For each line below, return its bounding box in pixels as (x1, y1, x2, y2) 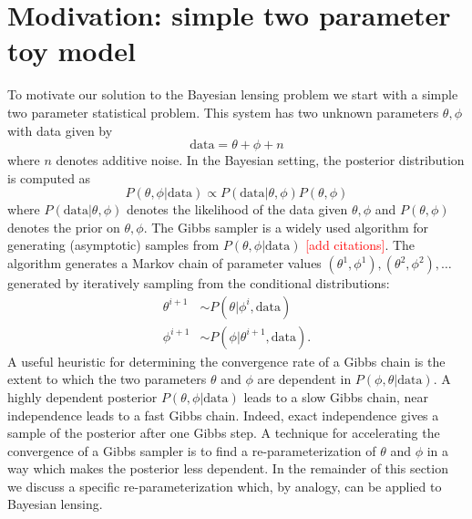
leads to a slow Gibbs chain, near (243, 387, 428, 406)
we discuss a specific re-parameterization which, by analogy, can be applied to (7, 476, 442, 495)
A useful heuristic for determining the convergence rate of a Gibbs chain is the (7, 351, 446, 370)
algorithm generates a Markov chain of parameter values (7, 254, 322, 273)
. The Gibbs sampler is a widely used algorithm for (143, 217, 429, 236)
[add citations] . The (305, 235, 416, 254)
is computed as (7, 168, 91, 187)
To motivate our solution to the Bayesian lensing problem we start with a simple (7, 85, 458, 104)
